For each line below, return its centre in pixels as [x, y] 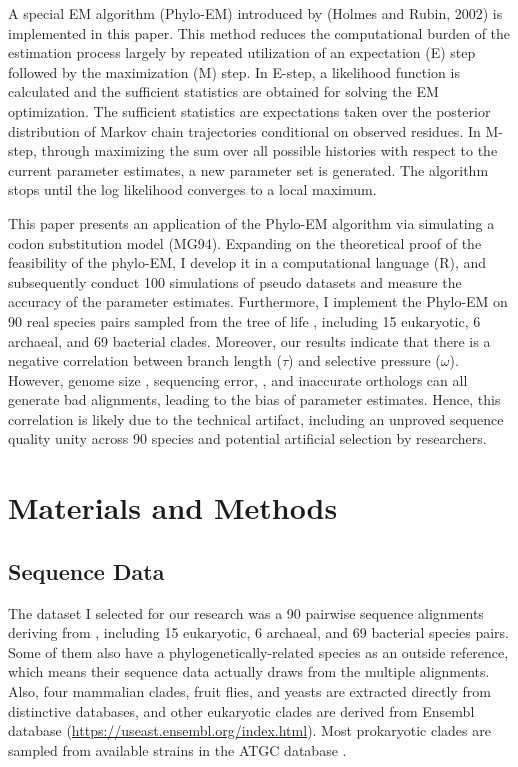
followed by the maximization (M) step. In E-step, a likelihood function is [234, 71]
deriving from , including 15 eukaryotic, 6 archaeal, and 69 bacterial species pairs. [259, 632]
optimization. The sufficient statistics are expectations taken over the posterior [249, 110]
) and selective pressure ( [364, 360]
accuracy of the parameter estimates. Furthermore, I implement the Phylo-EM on [258, 301]
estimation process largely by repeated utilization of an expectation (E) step [242, 52]
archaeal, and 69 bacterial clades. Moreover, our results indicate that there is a [249, 340]
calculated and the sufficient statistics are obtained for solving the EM [223, 91]
